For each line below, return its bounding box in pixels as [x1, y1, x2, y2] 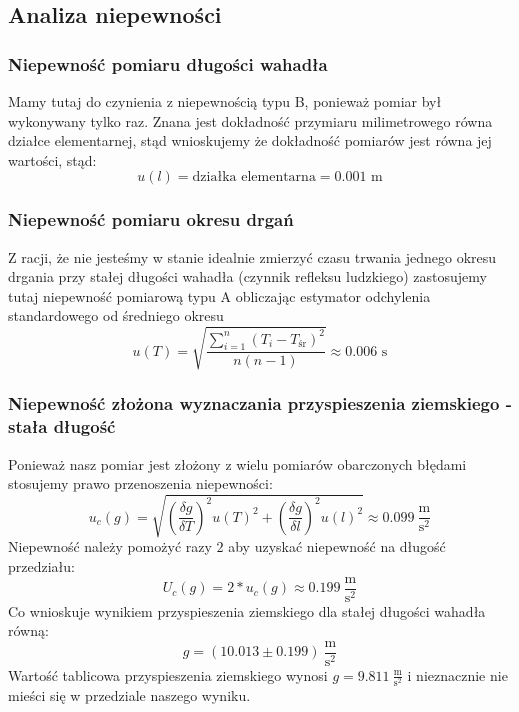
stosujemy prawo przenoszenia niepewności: [8, 473, 273, 494]
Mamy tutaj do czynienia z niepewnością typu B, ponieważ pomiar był [8, 91, 442, 111]
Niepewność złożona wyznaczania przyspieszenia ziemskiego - [8, 391, 512, 416]
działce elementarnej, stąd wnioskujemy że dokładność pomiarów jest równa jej [8, 130, 492, 151]
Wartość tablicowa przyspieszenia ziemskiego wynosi [8, 664, 328, 685]
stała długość [8, 414, 116, 439]
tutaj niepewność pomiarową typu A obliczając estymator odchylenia [8, 285, 431, 306]
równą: [8, 620, 49, 641]
